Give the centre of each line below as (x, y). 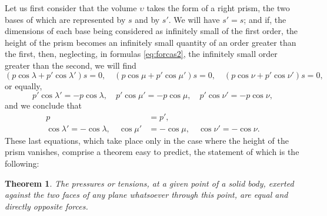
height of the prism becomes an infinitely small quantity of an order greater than (151, 42)
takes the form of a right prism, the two (218, 8)
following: (22, 163)
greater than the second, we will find (71, 65)
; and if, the (265, 19)
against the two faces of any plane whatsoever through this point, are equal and (146, 195)
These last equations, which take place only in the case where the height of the (147, 140)
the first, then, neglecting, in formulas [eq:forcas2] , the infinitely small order (141, 54)
